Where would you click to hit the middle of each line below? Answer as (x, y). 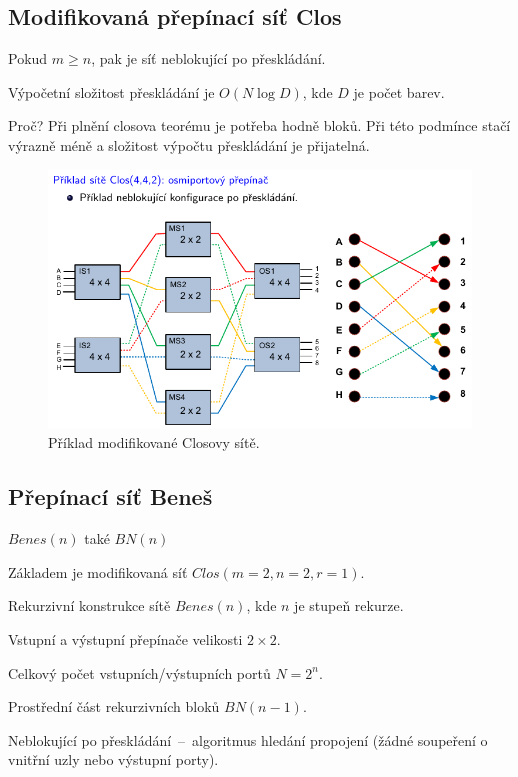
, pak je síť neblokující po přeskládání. (208, 58)
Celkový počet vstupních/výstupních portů (139, 672)
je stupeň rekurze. (349, 605)
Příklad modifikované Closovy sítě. (154, 442)
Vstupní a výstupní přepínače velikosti (125, 638)
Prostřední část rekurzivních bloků (114, 706)
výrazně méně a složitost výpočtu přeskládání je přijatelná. (189, 144)
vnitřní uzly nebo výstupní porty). (113, 759)
